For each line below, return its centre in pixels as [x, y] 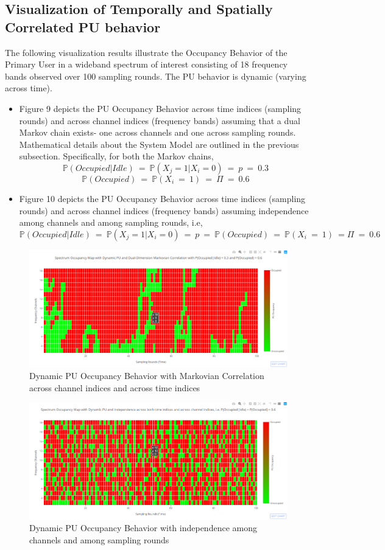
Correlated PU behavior [83, 26]
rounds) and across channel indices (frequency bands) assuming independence [164, 210]
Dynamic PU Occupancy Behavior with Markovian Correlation [147, 376]
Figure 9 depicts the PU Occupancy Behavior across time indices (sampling [160, 108]
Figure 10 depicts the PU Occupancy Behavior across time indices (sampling [162, 198]
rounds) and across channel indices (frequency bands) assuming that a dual [160, 120]
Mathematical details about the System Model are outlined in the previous [159, 144]
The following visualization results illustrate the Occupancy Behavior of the [146, 52]
